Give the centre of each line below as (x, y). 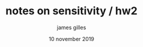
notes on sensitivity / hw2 (71, 11)
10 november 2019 (71, 39)
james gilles (71, 27)
